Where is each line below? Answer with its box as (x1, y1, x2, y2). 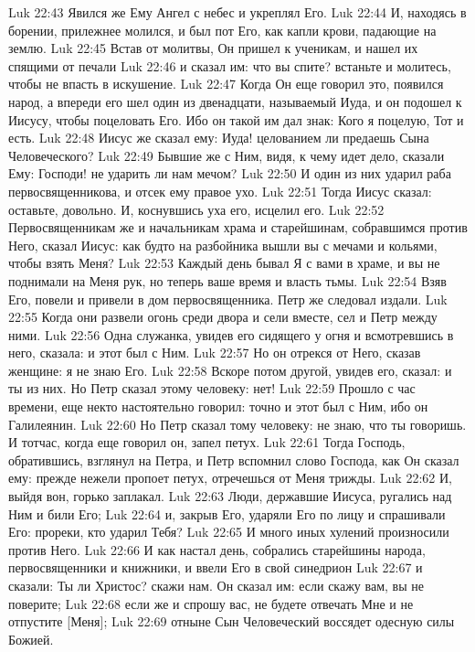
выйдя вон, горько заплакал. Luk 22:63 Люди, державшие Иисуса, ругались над (8, 486, 452, 506)
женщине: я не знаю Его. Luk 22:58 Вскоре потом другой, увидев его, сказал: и (8, 360, 452, 379)
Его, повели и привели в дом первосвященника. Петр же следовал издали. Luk (8, 289, 448, 308)
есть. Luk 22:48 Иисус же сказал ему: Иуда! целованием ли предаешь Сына (8, 128, 429, 147)
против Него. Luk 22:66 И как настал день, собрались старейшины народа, (8, 540, 426, 559)
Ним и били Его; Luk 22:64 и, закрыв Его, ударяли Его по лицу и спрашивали (8, 504, 446, 523)
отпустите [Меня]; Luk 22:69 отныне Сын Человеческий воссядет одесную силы (8, 612, 455, 631)
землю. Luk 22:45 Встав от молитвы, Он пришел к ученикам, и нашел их (8, 38, 418, 58)
